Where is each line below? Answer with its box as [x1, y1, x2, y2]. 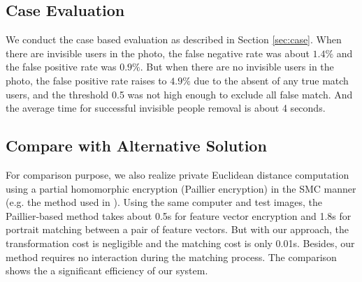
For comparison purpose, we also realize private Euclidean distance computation [6, 167, 349, 181]
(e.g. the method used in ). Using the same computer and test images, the [6, 195, 323, 209]
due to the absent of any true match [194, 73, 349, 87]
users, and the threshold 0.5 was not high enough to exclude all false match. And [6, 87, 353, 101]
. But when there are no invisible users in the [140, 59, 334, 74]
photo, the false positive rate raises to [6, 73, 167, 87]
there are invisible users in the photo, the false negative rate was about [6, 45, 310, 60]
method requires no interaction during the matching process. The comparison [6, 249, 337, 264]
